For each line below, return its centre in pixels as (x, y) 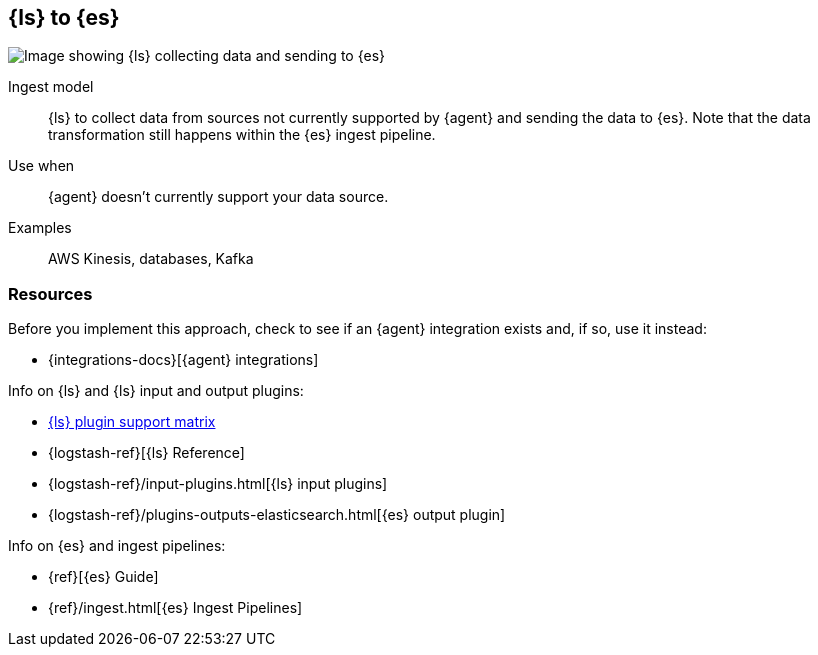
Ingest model (51, 87)
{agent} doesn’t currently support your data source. (218, 197)
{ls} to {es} (64, 17)
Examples (40, 228)
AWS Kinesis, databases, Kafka (151, 259)
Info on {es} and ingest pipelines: (117, 546)
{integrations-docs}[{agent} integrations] (183, 360)
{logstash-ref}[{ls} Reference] (146, 453)
